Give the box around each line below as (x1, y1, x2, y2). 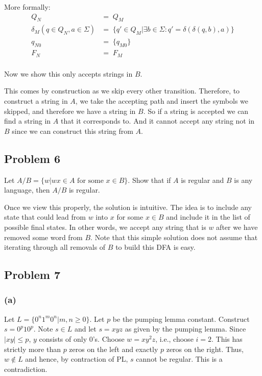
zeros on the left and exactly (69, 343, 158, 354)
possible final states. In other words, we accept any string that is (4, 221, 206, 232)
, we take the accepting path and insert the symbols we (75, 95, 249, 106)
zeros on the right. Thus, (166, 343, 244, 354)
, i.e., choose (155, 333, 194, 344)
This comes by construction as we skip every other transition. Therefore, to (4, 85, 240, 96)
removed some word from (4, 231, 83, 242)
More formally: (4, 2, 51, 12)
